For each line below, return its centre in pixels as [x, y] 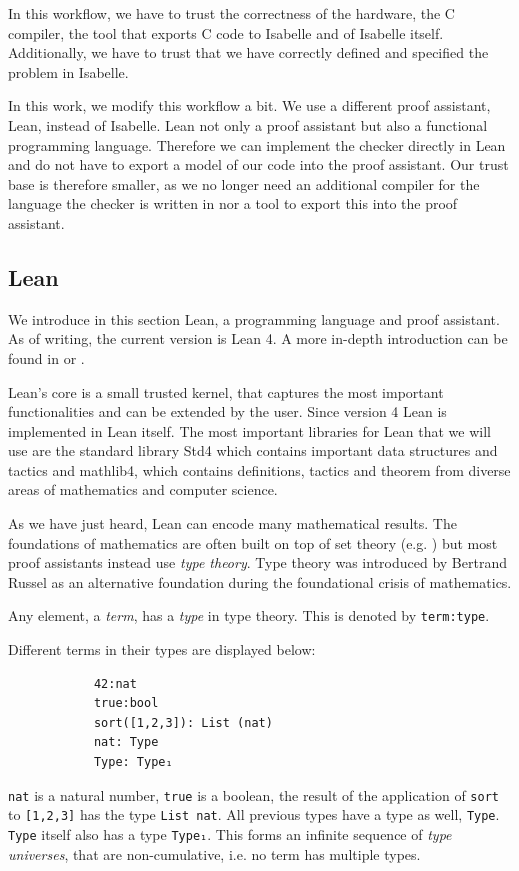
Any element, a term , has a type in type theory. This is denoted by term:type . [249, 615]
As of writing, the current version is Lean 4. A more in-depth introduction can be [258, 338]
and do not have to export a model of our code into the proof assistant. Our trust [258, 164]
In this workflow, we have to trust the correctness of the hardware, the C [231, 13]
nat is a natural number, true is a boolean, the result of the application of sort [253, 794]
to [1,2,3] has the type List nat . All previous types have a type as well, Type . [254, 814]
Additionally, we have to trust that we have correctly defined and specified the [248, 52]
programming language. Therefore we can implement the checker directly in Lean [257, 144]
